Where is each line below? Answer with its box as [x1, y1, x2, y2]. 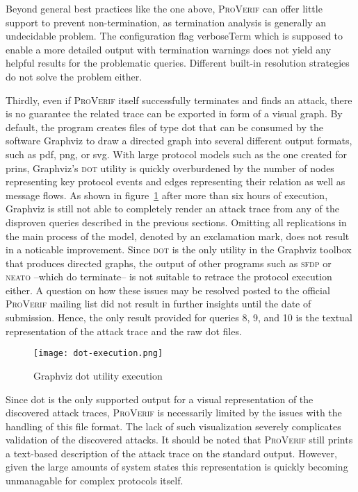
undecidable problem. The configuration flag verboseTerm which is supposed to [6, 28, 343, 43]
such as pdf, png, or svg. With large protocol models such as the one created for [6, 146, 348, 161]
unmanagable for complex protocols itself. [6, 473, 184, 488]
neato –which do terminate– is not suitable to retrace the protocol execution [6, 269, 332, 284]
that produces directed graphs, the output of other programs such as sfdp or [6, 255, 332, 270]
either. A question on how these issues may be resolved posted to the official [6, 282, 330, 297]
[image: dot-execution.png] [33, 348, 163, 359]
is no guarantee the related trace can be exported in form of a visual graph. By [6, 106, 343, 121]
